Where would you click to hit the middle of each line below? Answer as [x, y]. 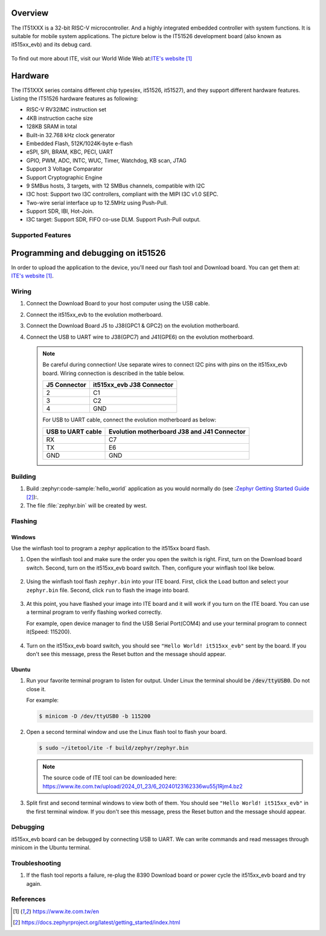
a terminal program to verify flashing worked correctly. [94, 612]
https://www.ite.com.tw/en [66, 911]
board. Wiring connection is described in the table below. [113, 373]
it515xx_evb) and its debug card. [51, 45]
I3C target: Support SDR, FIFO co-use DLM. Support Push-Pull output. [113, 219]
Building [24, 476]
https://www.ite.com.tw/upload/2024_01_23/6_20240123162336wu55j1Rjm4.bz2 [142, 786]
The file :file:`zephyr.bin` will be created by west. [87, 505]
